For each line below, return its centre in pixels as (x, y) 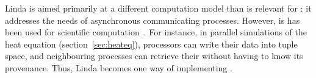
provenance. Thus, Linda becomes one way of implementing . (119, 67)
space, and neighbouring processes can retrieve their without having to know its (154, 56)
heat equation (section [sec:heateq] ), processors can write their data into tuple (151, 44)
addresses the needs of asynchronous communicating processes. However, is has (153, 20)
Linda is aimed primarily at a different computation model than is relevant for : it (158, 8)
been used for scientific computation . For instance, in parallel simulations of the (156, 32)
